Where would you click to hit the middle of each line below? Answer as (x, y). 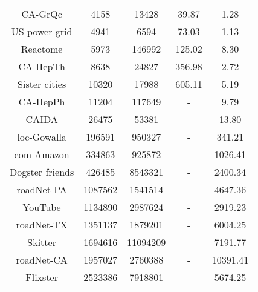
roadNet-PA (42, 189)
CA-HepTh (42, 66)
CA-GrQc (42, 14)
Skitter (42, 242)
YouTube (42, 207)
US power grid (42, 31)
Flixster (42, 277)
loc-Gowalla (42, 137)
